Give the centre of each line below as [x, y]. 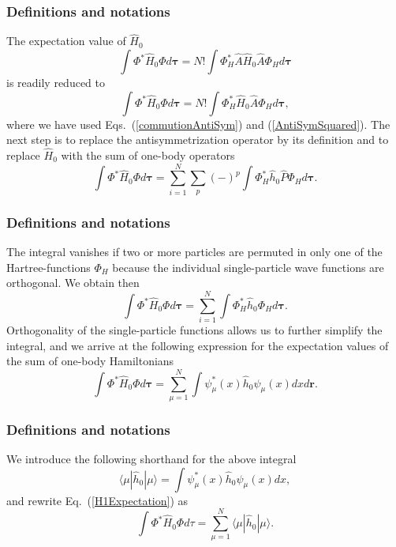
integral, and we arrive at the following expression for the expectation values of [198, 345]
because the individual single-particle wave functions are [248, 267]
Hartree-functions [49, 267]
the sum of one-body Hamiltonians [90, 361]
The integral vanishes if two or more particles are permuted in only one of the [194, 252]
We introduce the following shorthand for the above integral [151, 459]
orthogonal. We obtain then [73, 283]
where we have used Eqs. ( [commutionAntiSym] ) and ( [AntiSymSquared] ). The [198, 124]
